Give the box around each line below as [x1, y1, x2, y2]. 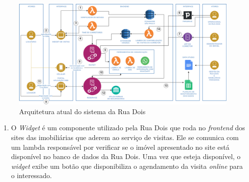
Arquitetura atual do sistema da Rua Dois [19, 106, 146, 116]
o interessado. [11, 170, 52, 181]
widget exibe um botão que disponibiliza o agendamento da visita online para [11, 161, 243, 171]
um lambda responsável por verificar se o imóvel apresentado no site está [11, 142, 229, 152]
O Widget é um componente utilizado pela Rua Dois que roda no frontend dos [11, 122, 245, 133]
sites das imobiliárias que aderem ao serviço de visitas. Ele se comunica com [11, 132, 239, 142]
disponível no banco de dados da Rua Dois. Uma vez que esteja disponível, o [11, 151, 241, 162]
